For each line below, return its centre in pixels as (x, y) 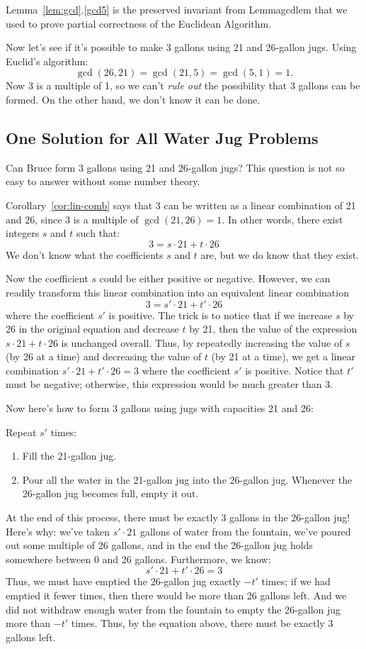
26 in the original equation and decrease (92, 329)
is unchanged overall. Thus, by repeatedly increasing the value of (202, 342)
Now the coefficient (47, 278)
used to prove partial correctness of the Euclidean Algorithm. (139, 23)
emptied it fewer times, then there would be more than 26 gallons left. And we (176, 595)
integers (23, 233)
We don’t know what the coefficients (85, 254)
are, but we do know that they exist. (280, 254)
